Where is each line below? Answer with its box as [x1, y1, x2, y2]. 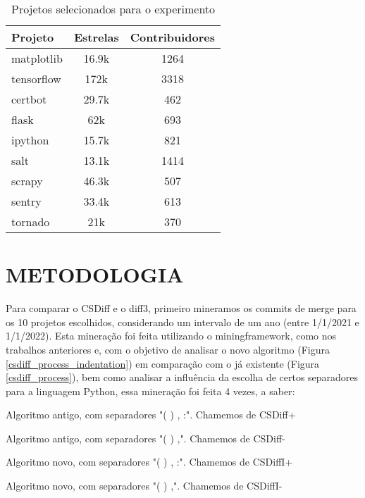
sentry [11, 193, 42, 209]
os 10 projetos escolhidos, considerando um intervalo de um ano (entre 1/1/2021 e [6, 314, 359, 329]
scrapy [11, 173, 43, 189]
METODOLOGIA [6, 260, 184, 289]
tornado [11, 213, 50, 230]
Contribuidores [130, 29, 216, 45]
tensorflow [11, 70, 61, 87]
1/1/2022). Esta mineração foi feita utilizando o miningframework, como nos [6, 328, 337, 343]
